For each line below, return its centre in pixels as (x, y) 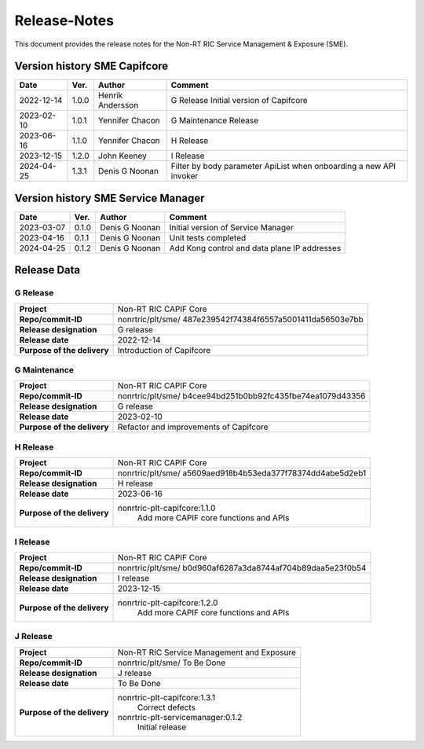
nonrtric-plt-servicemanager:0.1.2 (180, 717)
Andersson (119, 105)
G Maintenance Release (215, 120)
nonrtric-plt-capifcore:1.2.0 (168, 603)
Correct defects (167, 707)
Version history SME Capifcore (91, 66)
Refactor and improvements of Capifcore (193, 427)
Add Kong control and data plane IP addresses (255, 248)
